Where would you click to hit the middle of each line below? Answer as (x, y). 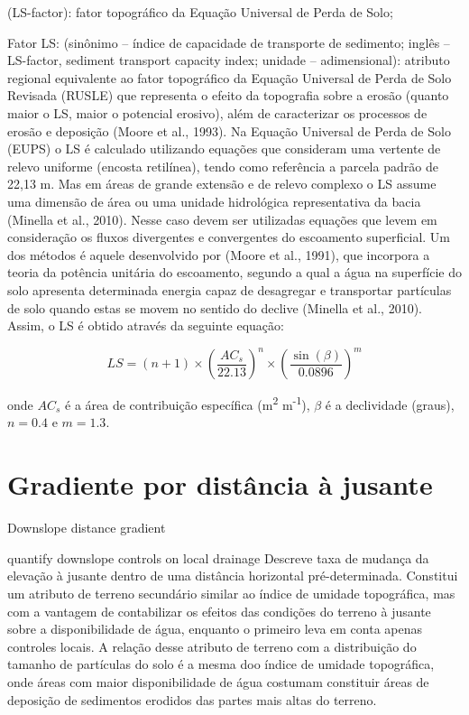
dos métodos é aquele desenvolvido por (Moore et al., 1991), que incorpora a (219, 254)
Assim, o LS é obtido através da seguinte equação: (146, 325)
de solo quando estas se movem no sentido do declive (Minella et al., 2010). (215, 307)
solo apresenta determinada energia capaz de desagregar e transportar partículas (230, 289)
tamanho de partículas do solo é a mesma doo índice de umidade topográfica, (221, 664)
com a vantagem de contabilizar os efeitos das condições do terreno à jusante (219, 611)
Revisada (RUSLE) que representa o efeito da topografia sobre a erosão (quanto (228, 95)
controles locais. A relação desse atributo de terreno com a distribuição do (212, 646)
